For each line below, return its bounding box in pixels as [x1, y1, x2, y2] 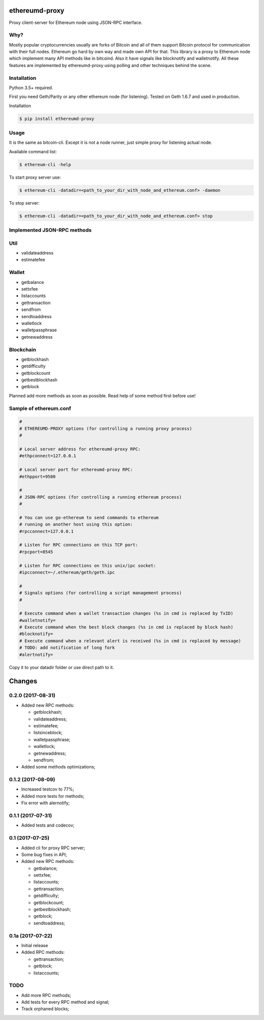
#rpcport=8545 [19, 549, 53, 555]
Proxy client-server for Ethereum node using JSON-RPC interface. [9, 20, 143, 25]
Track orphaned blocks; [21, 1006, 69, 1012]
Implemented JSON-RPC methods [9, 227, 92, 233]
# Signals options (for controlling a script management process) [19, 590, 182, 596]
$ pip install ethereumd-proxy [19, 116, 95, 121]
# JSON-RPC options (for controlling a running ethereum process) [19, 494, 182, 500]
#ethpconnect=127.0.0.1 [19, 453, 77, 459]
